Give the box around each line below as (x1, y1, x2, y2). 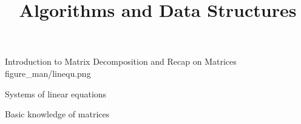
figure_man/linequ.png (5, 67, 91, 79)
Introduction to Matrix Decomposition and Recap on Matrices (5, 55, 237, 68)
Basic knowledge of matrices (5, 108, 110, 120)
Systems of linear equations (5, 87, 107, 100)
